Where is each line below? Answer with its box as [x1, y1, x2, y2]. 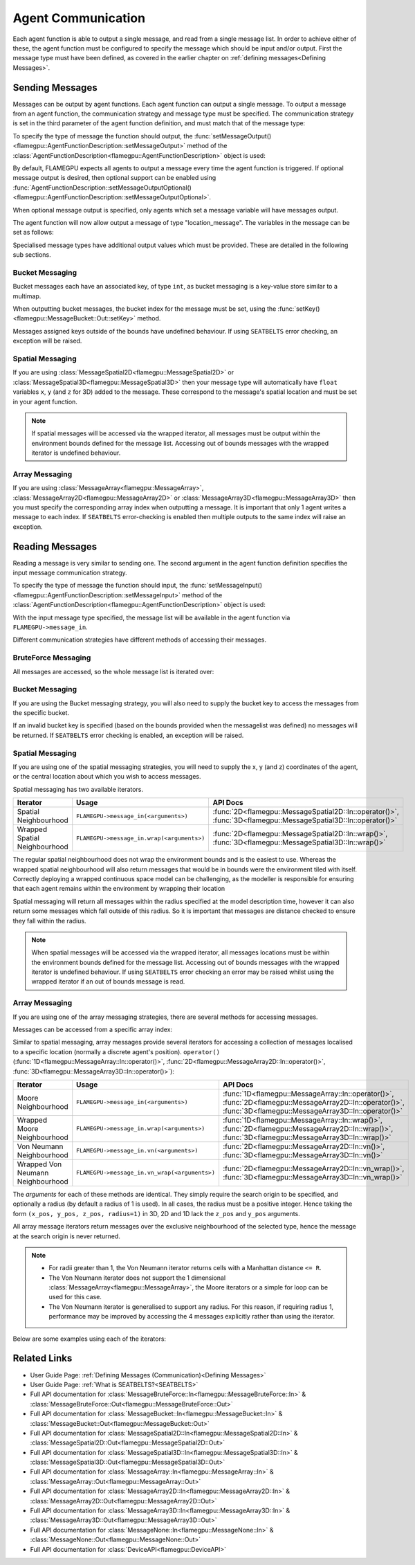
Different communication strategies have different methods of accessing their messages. [12, 635, 266, 644]
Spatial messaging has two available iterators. [12, 785, 144, 793]
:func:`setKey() [277, 305, 320, 313]
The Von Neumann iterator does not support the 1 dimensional [48, 1274, 226, 1282]
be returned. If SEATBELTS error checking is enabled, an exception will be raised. [12, 731, 244, 739]
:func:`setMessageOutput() [194, 132, 272, 140]
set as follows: [12, 228, 55, 237]
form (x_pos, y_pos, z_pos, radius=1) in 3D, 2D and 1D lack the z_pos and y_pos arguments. [12, 1209, 300, 1218]
